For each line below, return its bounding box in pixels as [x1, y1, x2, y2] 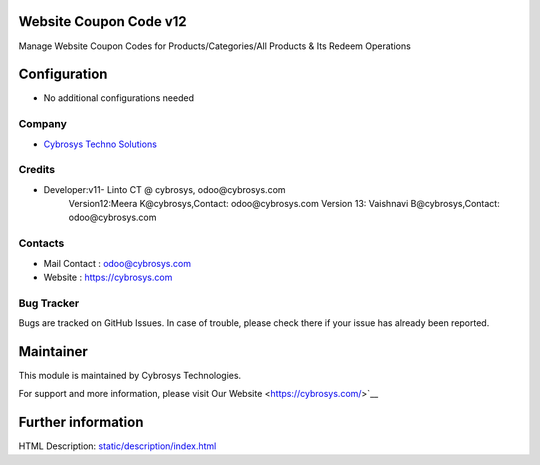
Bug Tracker [18, 296, 80, 310]
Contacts [18, 236, 65, 250]
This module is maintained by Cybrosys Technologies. [18, 370, 242, 382]
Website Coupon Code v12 [18, 13, 187, 30]
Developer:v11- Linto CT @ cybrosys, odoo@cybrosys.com [43, 183, 286, 195]
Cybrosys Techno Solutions [43, 138, 157, 150]
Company [18, 117, 67, 131]
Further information [18, 414, 144, 431]
